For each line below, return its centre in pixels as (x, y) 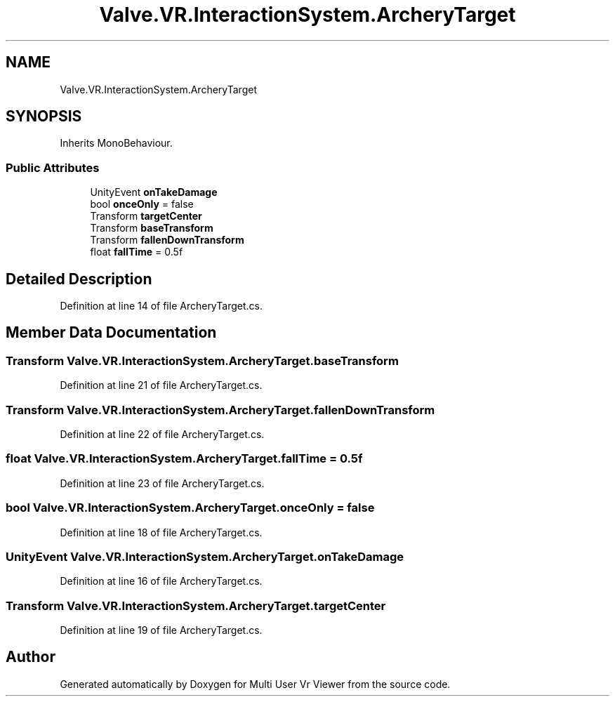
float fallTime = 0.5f (137, 252)
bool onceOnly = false (142, 204)
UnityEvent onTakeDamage (154, 192)
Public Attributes (53, 167)
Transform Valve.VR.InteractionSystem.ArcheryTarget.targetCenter (196, 605)
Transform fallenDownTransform (167, 240)
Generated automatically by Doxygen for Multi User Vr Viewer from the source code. (255, 684)
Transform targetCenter (146, 216)
